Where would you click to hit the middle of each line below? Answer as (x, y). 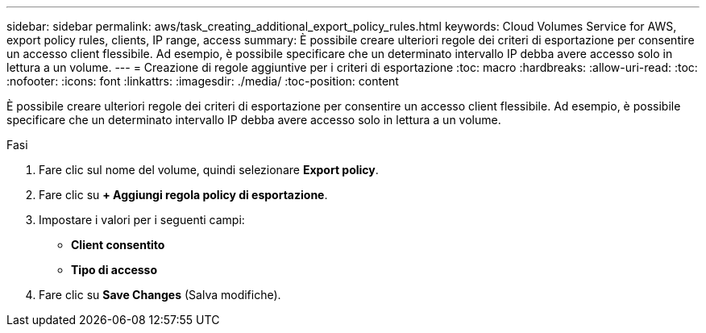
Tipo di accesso (114, 270)
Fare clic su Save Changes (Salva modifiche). (160, 295)
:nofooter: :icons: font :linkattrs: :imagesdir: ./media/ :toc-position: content (203, 81)
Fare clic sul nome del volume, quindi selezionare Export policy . (209, 170)
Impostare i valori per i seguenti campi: (142, 220)
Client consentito (118, 245)
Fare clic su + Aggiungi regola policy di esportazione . (183, 195)
